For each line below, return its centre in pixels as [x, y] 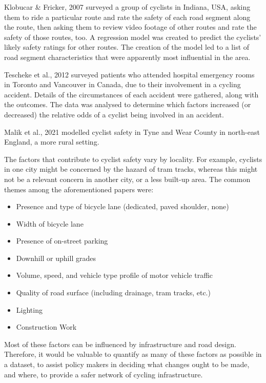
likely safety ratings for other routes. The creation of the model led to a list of [127, 47]
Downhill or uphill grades [56, 258]
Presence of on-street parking [62, 241]
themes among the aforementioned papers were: [79, 189]
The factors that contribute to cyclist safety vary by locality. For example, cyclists [133, 159]
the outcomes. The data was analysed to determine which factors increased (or [128, 104]
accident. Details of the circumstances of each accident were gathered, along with [131, 94]
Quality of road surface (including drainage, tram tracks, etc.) [113, 293]
